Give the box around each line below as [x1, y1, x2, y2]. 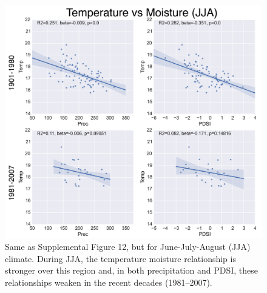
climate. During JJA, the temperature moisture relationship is [5, 252, 236, 264]
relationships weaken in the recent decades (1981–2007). [5, 276, 212, 289]
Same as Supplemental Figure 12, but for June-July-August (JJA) [5, 240, 251, 253]
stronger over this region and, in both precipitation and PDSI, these [5, 264, 258, 277]
